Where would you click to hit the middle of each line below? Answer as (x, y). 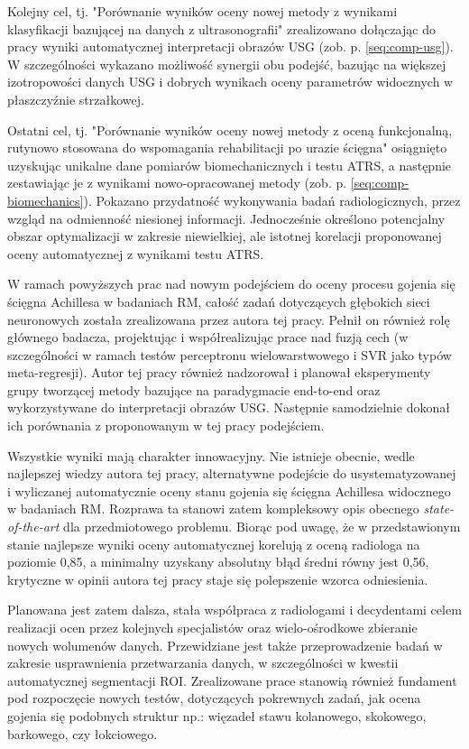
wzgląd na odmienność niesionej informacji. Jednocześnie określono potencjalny (226, 218)
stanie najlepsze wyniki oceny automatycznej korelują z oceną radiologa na (214, 544)
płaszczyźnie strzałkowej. (76, 99)
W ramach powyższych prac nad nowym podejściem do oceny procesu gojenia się (231, 284)
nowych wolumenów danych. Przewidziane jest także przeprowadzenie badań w (225, 645)
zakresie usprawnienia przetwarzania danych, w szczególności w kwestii (203, 663)
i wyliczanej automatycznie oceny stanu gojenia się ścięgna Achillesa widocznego (229, 490)
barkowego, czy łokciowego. (83, 733)
